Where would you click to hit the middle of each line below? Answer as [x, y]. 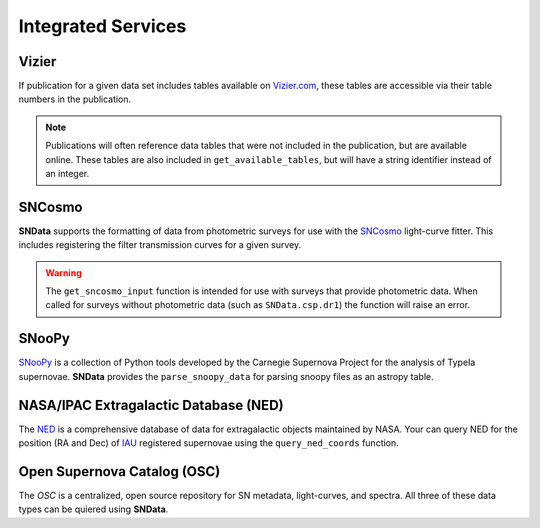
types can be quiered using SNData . [93, 509]
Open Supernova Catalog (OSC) [119, 471]
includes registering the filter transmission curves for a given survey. [160, 245]
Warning [63, 272]
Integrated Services [102, 26]
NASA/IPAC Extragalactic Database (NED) [151, 405]
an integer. [67, 174]
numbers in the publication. [75, 99]
